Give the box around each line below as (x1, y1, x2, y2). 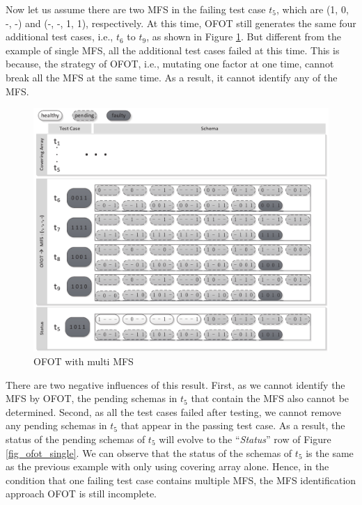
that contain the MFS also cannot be (191, 391, 349, 406)
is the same (306, 445, 354, 460)
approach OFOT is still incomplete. (6, 486, 157, 501)
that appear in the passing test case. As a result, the (120, 418, 345, 433)
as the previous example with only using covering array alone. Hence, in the (6, 459, 329, 474)
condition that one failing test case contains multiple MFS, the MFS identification (6, 472, 356, 487)
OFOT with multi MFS (33, 354, 134, 369)
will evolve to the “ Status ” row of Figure (159, 432, 331, 447)
